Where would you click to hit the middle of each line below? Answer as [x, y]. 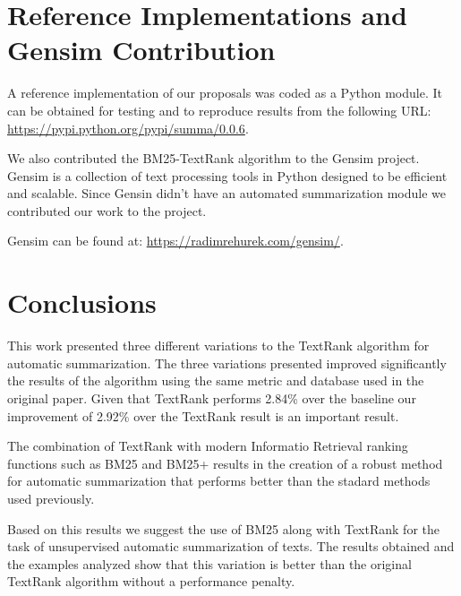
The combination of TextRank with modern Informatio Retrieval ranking [208, 446]
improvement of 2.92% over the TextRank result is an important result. [203, 415]
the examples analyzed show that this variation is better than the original [209, 563]
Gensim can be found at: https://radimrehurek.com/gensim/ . [175, 241]
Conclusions [82, 302]
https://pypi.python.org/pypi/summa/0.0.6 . [128, 128]
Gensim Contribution [141, 50]
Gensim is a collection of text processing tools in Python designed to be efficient [227, 175]
